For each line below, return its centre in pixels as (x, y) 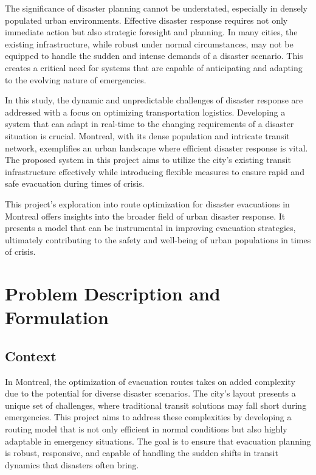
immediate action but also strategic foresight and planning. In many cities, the (151, 32)
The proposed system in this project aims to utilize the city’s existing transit (148, 160)
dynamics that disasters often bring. (72, 464)
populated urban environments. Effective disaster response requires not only (146, 20)
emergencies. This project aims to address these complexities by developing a (148, 417)
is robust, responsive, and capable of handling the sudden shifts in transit (142, 453)
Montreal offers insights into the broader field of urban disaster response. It (145, 216)
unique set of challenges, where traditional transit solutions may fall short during (156, 405)
